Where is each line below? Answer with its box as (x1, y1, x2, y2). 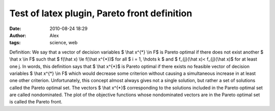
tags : (9, 40, 21, 46)
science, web (49, 40, 78, 46)
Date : (9, 25, 21, 32)
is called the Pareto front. (9, 99, 63, 105)
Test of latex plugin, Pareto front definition (9, 8, 193, 19)
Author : (9, 32, 26, 38)
